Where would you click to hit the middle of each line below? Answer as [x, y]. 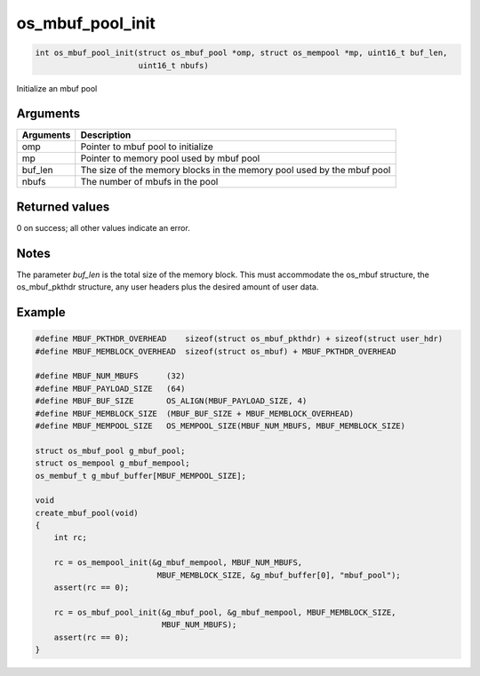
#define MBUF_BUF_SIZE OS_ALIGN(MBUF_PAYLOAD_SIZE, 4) [171, 401]
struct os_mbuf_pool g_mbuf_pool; [110, 450]
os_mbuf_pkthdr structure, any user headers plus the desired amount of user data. [168, 287]
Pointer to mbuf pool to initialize [147, 147]
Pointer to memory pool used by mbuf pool [170, 158]
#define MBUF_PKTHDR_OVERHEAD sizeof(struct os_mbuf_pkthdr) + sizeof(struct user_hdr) [239, 339]
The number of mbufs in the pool [149, 182]
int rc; [71, 538]
